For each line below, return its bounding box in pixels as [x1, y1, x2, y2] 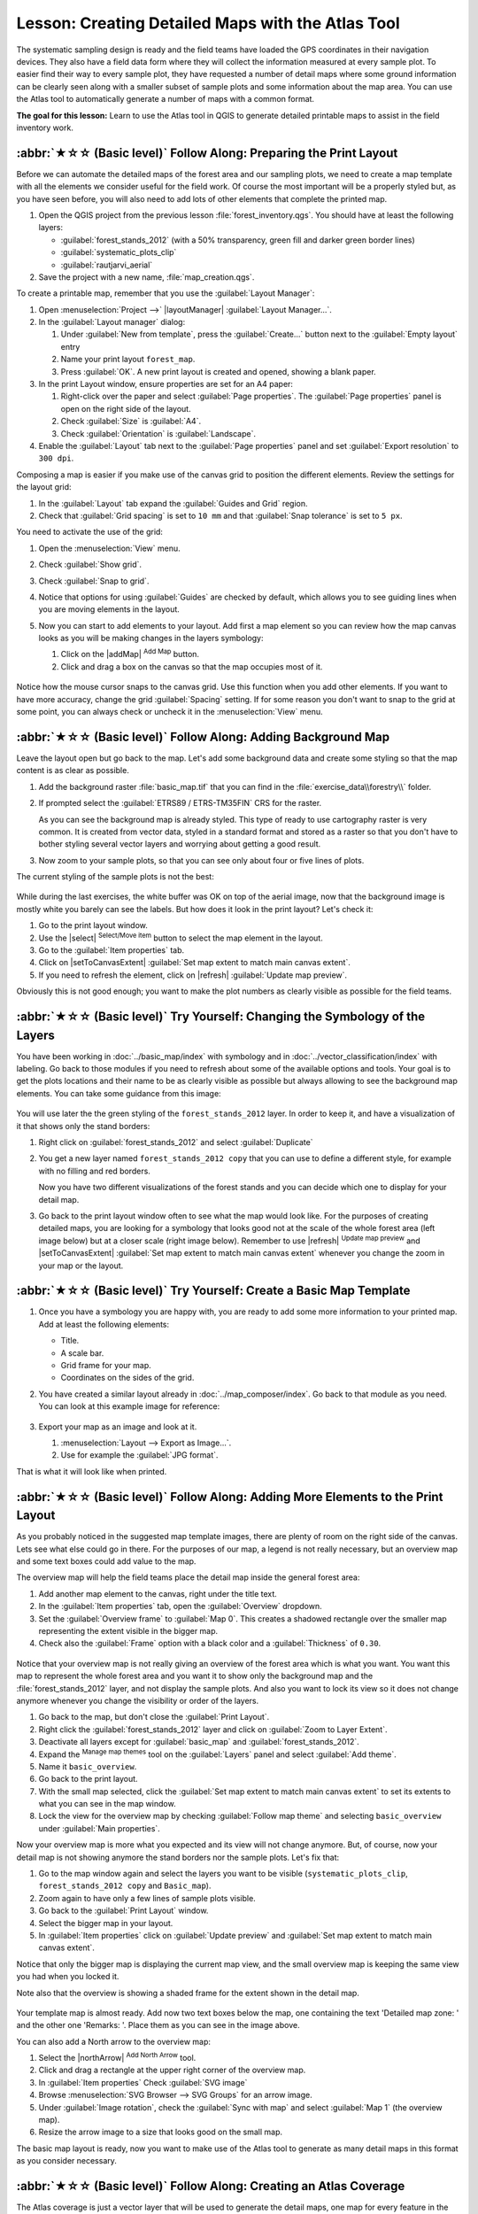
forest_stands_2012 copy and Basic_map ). [38, 1880, 212, 1891]
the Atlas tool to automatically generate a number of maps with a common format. [16, 94, 314, 105]
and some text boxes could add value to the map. [16, 1556, 197, 1567]
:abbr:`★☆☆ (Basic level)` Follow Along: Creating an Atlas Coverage [16, 2179, 405, 2194]
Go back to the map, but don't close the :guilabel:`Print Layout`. [38, 1712, 270, 1722]
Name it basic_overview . [38, 1761, 137, 1771]
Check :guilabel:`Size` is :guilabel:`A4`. [60, 416, 202, 427]
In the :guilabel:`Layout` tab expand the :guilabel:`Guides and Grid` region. [38, 498, 309, 508]
